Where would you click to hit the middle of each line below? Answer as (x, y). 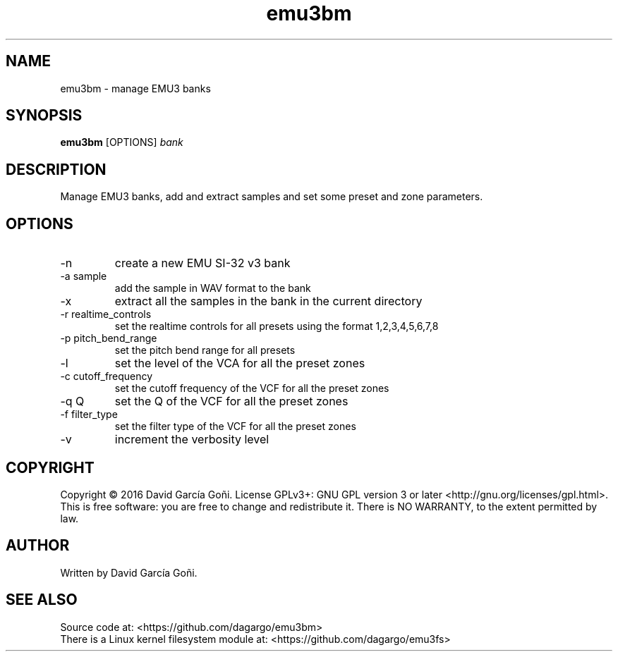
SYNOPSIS (44, 116)
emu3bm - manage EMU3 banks (135, 88)
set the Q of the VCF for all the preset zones (231, 401)
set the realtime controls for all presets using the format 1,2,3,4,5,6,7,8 (277, 326)
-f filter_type (89, 415)
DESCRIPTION (56, 169)
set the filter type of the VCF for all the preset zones (235, 426)
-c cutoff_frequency (107, 376)
